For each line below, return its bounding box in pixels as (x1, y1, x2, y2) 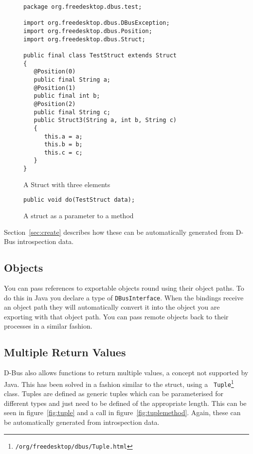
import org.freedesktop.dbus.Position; (23, 27, 152, 35)
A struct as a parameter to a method (23, 210, 134, 221)
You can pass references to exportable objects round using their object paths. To (4, 283, 244, 293)
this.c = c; (44, 149, 83, 156)
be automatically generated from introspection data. (4, 417, 160, 427)
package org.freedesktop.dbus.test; (23, 3, 142, 10)
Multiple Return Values (4, 345, 126, 360)
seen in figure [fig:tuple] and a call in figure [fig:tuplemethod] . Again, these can (4, 407, 241, 418)
